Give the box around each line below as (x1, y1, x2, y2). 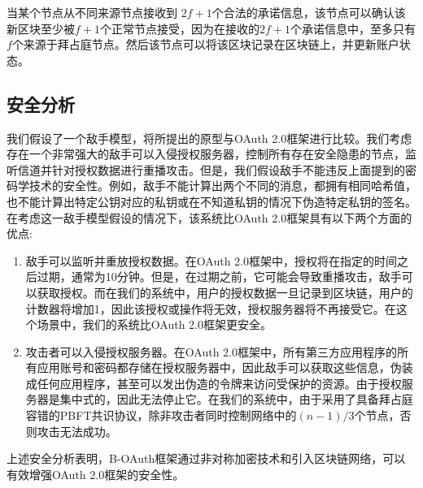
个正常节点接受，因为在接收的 (100, 19, 259, 37)
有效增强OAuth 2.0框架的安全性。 (7, 465, 185, 482)
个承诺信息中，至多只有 (290, 19, 416, 37)
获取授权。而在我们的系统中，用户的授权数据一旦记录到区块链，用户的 (37, 283, 413, 300)
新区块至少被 (7, 19, 75, 37)
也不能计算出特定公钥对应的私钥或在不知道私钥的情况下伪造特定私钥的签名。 (7, 192, 416, 209)
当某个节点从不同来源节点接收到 (7, 4, 177, 20)
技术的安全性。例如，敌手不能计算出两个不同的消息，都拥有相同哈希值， (28, 177, 416, 194)
